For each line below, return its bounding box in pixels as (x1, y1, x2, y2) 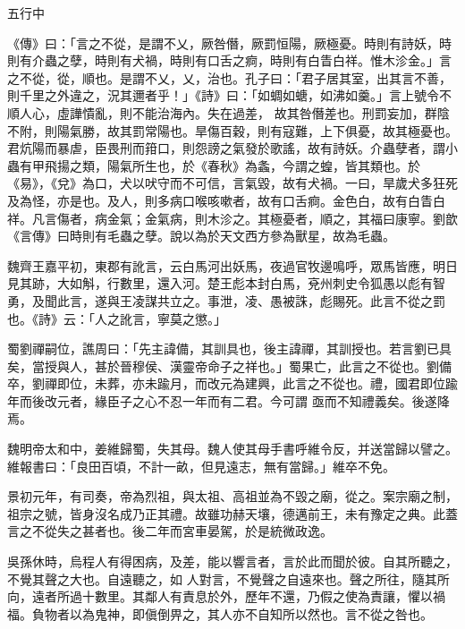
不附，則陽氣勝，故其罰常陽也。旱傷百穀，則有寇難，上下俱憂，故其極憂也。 (7, 121, 458, 140)
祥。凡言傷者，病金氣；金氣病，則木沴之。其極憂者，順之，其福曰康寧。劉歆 (7, 208, 458, 227)
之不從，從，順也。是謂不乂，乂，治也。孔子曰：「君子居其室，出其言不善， (7, 68, 452, 87)
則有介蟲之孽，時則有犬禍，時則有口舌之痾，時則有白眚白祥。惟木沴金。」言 (7, 51, 452, 70)
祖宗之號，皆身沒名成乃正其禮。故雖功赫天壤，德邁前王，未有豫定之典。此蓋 (7, 504, 458, 523)
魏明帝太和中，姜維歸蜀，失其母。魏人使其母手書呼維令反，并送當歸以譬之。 (7, 439, 458, 458)
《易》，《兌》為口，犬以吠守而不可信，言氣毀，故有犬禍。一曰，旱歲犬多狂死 (7, 174, 458, 192)
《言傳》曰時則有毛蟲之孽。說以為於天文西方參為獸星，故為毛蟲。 (7, 226, 395, 245)
